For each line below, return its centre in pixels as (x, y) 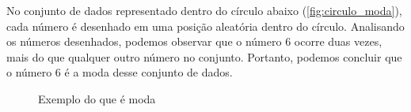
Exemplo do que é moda (97, 98)
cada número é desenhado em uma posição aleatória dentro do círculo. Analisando (205, 26)
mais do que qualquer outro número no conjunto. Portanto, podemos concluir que (204, 56)
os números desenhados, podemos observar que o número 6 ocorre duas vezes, (194, 41)
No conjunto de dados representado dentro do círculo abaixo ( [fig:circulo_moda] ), (204, 10)
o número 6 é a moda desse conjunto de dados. (120, 72)
